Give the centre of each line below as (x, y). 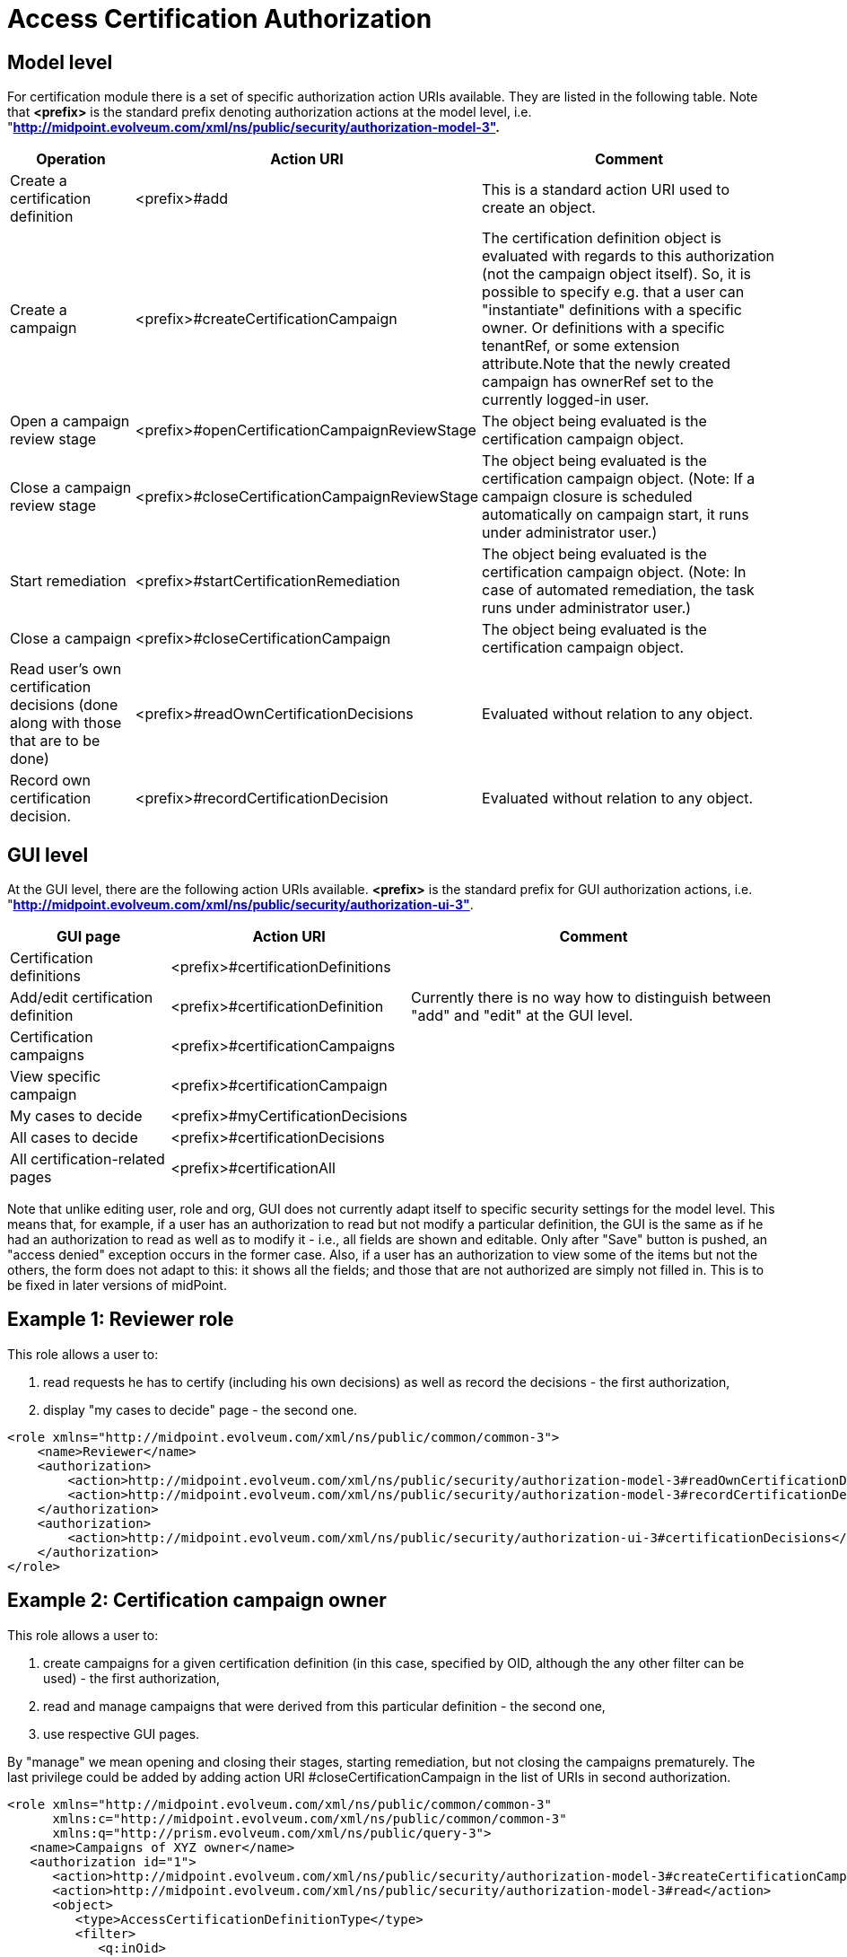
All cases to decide (74, 1138)
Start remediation (68, 581)
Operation (71, 159)
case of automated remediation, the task (618, 590)
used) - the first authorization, (131, 1678)
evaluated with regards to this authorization (629, 256)
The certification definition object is (602, 238)
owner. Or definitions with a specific (603, 328)
